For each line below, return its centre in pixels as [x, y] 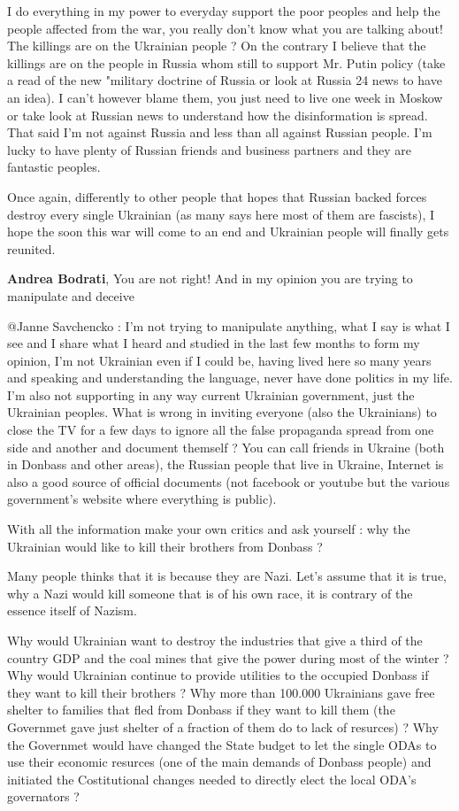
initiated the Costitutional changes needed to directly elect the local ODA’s [212, 779]
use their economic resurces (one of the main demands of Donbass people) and [219, 762]
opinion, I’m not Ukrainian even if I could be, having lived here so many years [219, 360]
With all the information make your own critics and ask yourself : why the [209, 529]
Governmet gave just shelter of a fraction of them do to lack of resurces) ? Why [223, 726]
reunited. [31, 248]
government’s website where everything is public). [142, 499]
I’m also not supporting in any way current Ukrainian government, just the [211, 394]
